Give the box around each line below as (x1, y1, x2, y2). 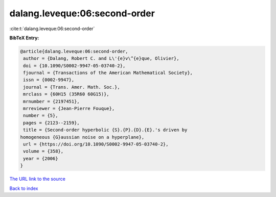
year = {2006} (23, 156, 58, 161)
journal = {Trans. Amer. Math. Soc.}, (23, 84, 120, 90)
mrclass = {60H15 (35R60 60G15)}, (23, 91, 109, 97)
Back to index (9, 185, 38, 191)
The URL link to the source (9, 176, 66, 182)
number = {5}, (23, 113, 58, 118)
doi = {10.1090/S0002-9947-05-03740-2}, (23, 63, 126, 68)
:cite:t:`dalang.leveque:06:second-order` (9, 26, 95, 32)
